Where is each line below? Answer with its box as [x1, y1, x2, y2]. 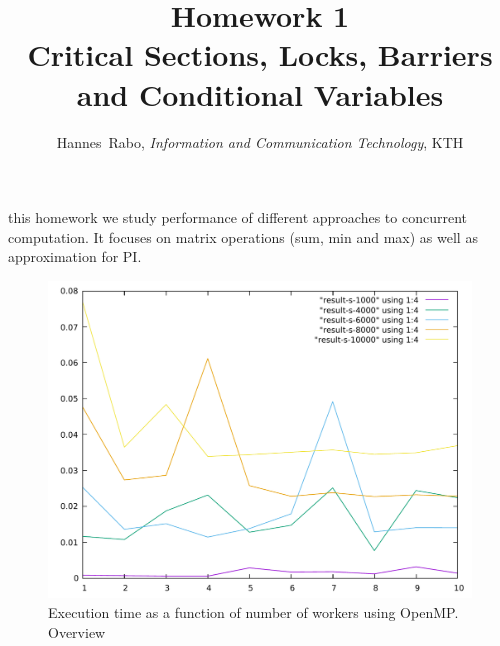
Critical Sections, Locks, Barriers [27, 34, 493, 75]
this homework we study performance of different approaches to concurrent [8, 207, 467, 228]
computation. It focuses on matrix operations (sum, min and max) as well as [8, 226, 478, 247]
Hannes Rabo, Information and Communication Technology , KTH [56, 131, 464, 152]
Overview [48, 621, 106, 642]
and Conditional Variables [76, 73, 444, 114]
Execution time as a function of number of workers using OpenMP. [48, 602, 459, 623]
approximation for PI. [8, 246, 142, 267]
